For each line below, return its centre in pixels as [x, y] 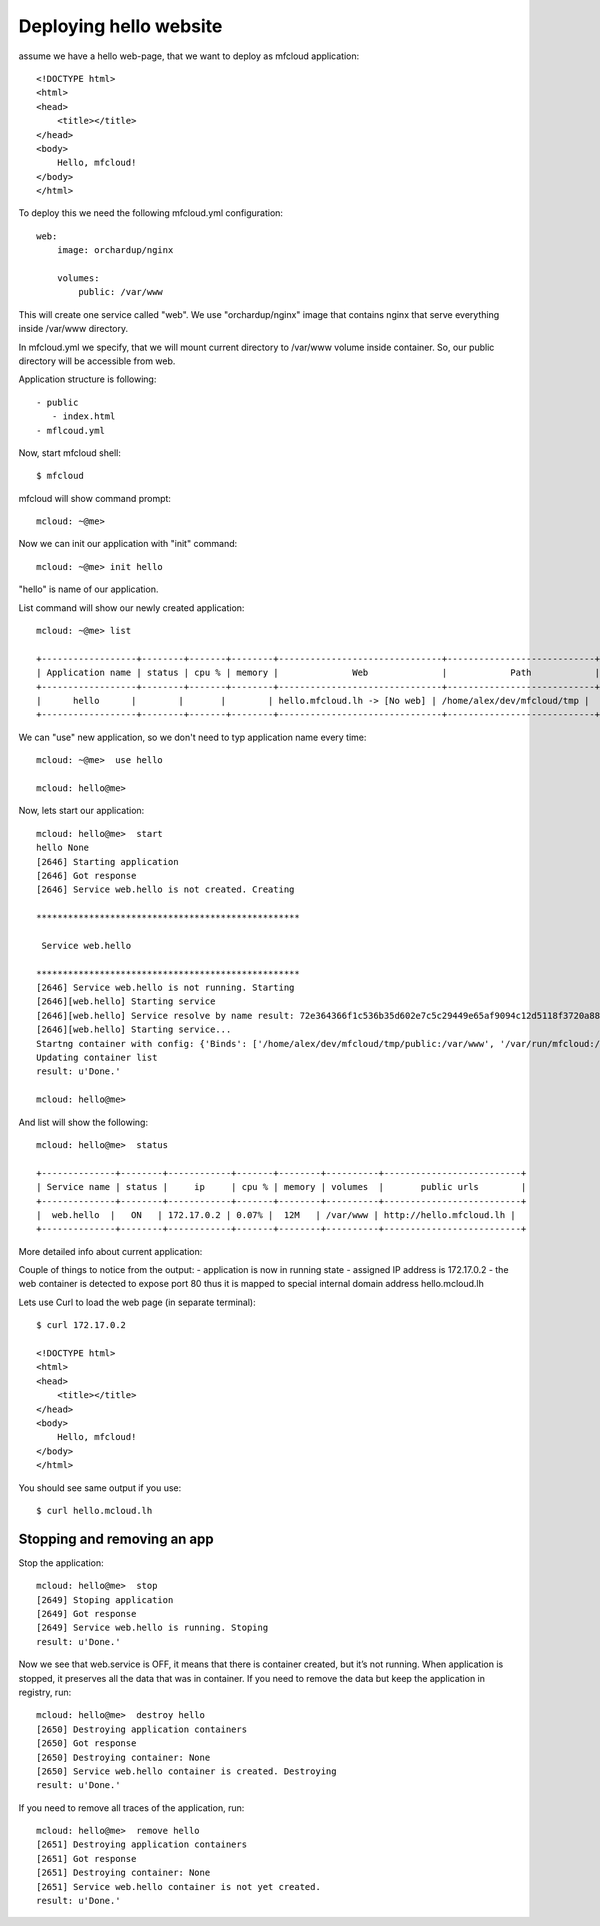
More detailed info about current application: [110, 1251]
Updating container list [97, 1057]
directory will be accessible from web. [97, 361]
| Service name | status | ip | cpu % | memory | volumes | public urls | [281, 1187]
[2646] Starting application [107, 861]
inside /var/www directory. [73, 329]
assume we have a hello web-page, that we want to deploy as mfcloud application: [189, 56]
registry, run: [45, 1692]
